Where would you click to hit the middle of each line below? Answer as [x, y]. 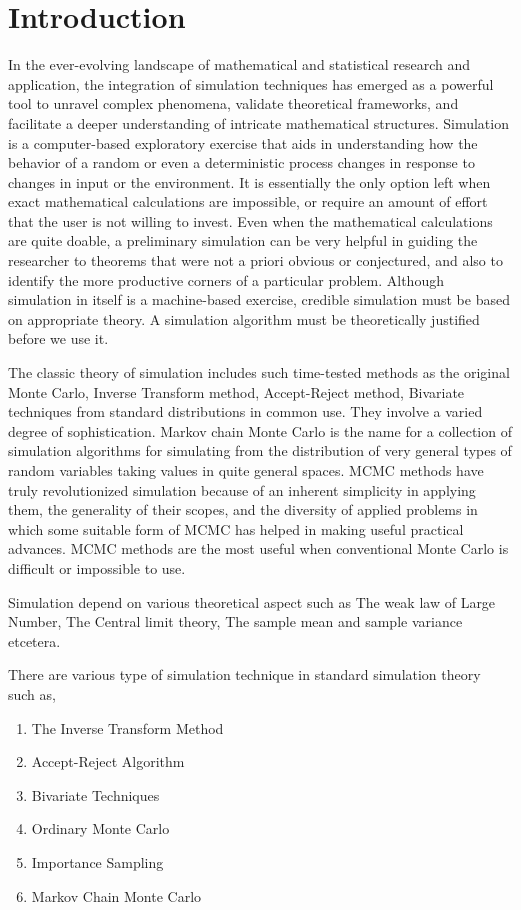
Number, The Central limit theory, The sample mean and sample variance [235, 621]
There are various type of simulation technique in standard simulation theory [244, 674]
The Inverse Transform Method [127, 727]
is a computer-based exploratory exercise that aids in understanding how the [243, 142]
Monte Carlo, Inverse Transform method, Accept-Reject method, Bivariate [236, 391]
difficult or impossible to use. [97, 567]
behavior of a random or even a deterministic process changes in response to [241, 162]
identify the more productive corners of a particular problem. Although [226, 279]
